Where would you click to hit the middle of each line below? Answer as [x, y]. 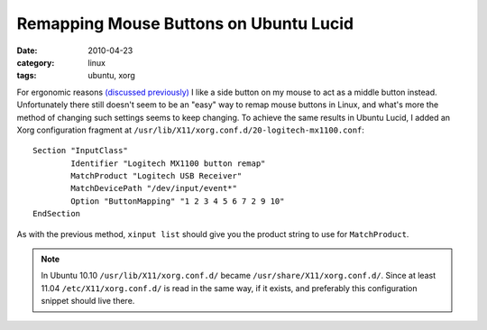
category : [36, 62]
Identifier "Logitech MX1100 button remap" [168, 163]
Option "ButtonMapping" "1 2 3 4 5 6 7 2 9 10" [178, 201]
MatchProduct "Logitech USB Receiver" [156, 176]
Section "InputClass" [80, 151]
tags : [27, 76]
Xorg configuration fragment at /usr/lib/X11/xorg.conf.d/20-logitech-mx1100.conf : [191, 130]
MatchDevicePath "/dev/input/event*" [154, 188]
